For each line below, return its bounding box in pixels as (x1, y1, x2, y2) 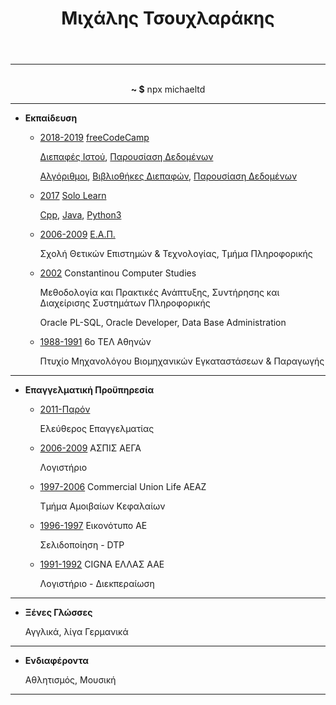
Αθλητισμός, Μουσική (24, 674, 117, 686)
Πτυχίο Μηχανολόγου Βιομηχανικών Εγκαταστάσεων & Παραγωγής (39, 355, 325, 367)
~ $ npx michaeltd (130, 83, 206, 96)
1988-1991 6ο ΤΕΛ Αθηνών (39, 336, 152, 348)
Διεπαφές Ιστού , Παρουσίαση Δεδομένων (39, 151, 214, 163)
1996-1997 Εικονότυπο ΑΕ (39, 520, 148, 532)
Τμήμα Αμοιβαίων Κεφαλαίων (39, 500, 166, 512)
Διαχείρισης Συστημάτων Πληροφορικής (39, 297, 211, 309)
